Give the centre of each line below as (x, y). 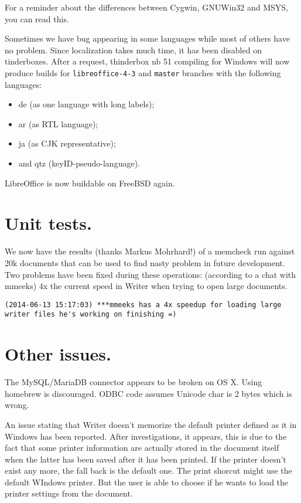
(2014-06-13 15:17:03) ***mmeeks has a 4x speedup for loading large (143, 305)
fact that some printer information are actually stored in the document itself (142, 448)
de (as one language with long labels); (86, 104)
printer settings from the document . (69, 493)
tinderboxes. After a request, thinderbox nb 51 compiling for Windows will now (147, 61)
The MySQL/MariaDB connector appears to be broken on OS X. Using (134, 382)
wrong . (17, 405)
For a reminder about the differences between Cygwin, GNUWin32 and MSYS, (146, 7)
